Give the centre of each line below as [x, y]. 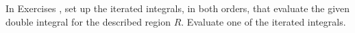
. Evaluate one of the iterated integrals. [264, 21]
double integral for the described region [88, 21]
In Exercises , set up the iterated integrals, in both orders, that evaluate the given [178, 8]
